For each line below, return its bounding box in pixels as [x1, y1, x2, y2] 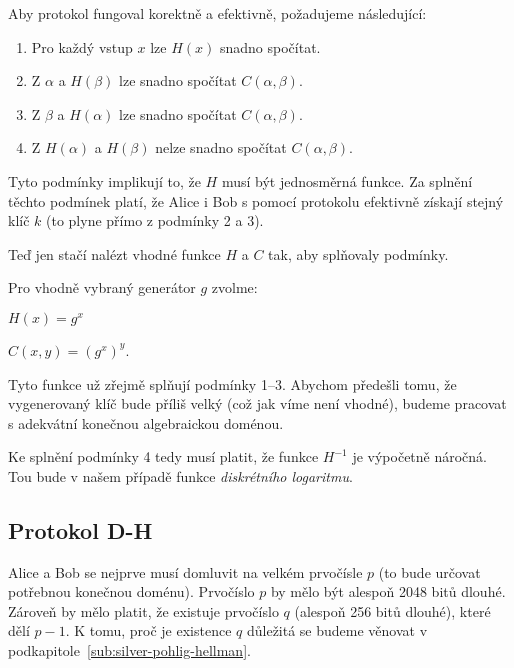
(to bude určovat [378, 561, 481, 582]
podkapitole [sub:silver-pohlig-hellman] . [8, 640, 251, 661]
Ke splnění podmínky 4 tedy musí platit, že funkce [8, 446, 319, 467]
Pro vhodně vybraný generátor [8, 277, 196, 298]
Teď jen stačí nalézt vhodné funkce [8, 243, 221, 264]
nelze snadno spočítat [155, 137, 287, 158]
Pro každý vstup [31, 36, 133, 57]
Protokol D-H [8, 514, 153, 545]
